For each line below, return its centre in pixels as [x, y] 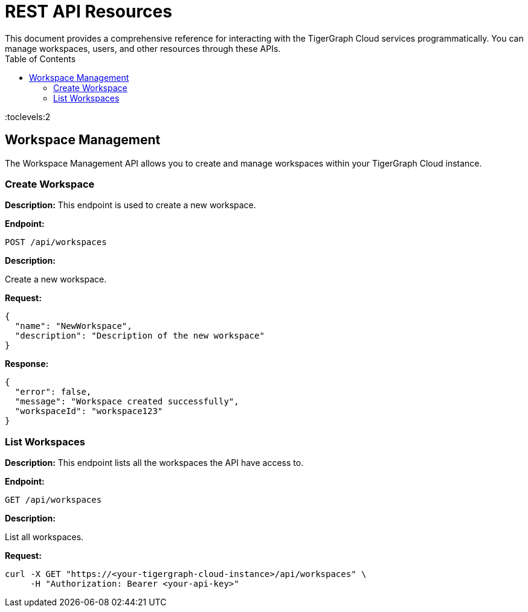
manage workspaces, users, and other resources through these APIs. [143, 48]
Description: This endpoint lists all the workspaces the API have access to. [154, 463]
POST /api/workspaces [56, 242]
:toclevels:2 [28, 116]
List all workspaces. [44, 537]
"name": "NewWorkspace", [73, 326]
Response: [27, 364]
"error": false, [53, 392]
